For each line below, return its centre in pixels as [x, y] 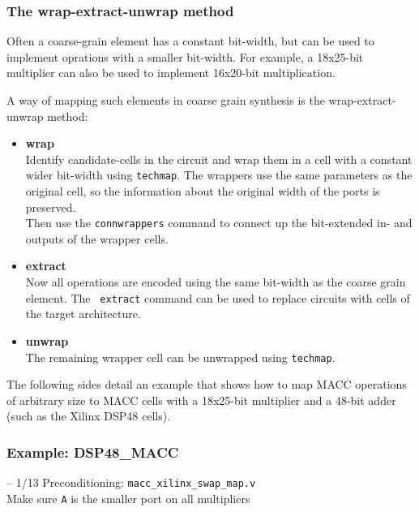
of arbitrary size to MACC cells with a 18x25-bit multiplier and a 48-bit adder [201, 400]
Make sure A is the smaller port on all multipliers [128, 498]
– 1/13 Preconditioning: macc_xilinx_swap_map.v [131, 482]
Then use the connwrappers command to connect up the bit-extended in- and [219, 223]
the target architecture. [83, 314]
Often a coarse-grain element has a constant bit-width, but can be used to [190, 41]
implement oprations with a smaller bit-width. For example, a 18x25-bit [185, 56]
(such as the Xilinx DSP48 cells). [89, 416]
